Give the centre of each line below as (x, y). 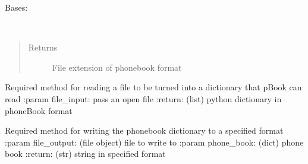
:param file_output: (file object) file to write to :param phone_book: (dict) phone (154, 142)
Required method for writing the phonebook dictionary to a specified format (144, 130)
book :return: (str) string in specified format (85, 154)
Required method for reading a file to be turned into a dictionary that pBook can (153, 87)
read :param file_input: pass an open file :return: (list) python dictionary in (143, 98)
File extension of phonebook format (117, 67)
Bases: (16, 7)
